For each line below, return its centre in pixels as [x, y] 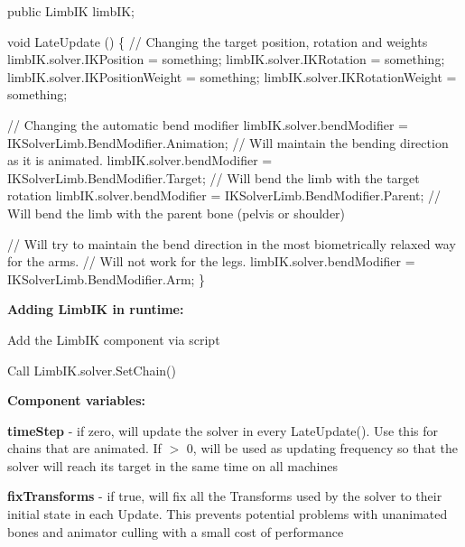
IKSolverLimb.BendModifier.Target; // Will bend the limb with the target [214, 177]
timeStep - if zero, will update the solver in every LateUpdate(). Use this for [223, 430]
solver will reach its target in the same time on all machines [172, 465]
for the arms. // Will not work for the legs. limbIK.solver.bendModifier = [211, 261]
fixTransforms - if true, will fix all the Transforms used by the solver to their [225, 496]
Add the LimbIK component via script [114, 339]
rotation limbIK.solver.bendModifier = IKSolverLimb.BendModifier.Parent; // [224, 195]
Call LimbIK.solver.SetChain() [92, 370]
